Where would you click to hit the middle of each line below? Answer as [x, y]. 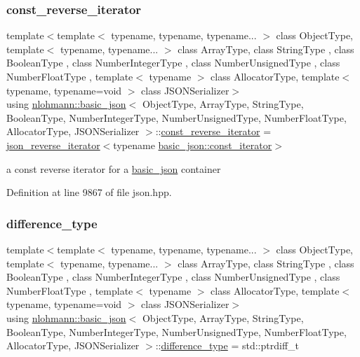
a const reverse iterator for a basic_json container [114, 168]
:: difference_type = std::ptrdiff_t [227, 345]
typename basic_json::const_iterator [193, 145]
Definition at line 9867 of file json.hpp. [89, 192]
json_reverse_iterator [53, 145]
